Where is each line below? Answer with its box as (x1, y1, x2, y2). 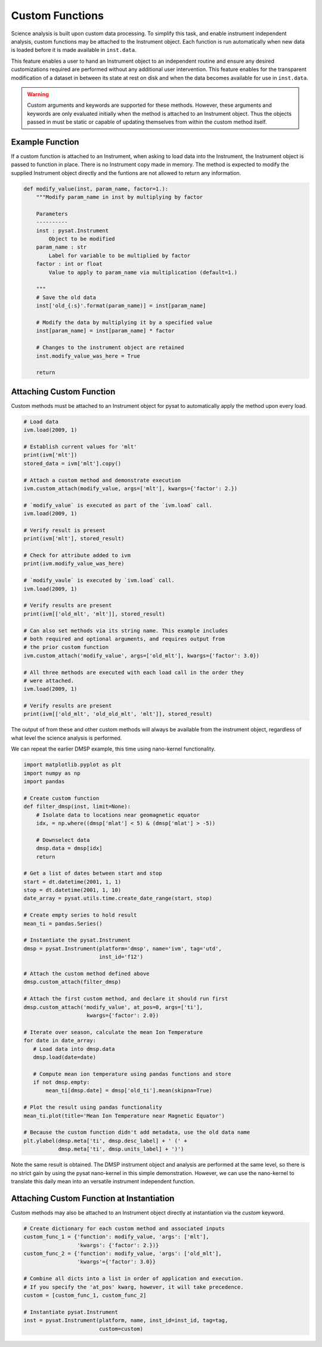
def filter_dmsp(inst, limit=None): (23, 803, 131, 810)
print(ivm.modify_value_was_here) (23, 560, 125, 567)
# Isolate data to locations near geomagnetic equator (36, 811, 200, 818)
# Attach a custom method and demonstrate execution (23, 476, 181, 484)
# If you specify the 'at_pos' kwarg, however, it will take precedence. (23, 1284, 244, 1290)
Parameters (36, 210, 68, 217)
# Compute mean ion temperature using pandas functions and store (33, 1071, 231, 1077)
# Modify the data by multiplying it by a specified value (36, 319, 213, 325)
